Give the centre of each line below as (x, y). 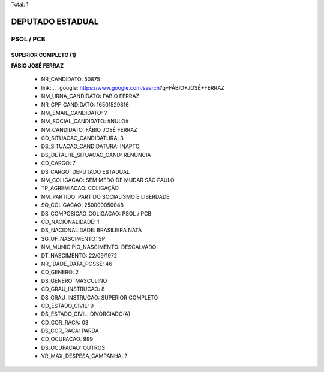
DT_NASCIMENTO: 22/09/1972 (79, 255)
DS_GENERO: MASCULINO (74, 280)
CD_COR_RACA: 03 (65, 322)
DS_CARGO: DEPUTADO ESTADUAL (85, 171)
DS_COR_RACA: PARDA (70, 331)
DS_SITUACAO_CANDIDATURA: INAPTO (91, 146)
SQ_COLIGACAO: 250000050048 (82, 205)
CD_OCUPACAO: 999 (67, 339)
